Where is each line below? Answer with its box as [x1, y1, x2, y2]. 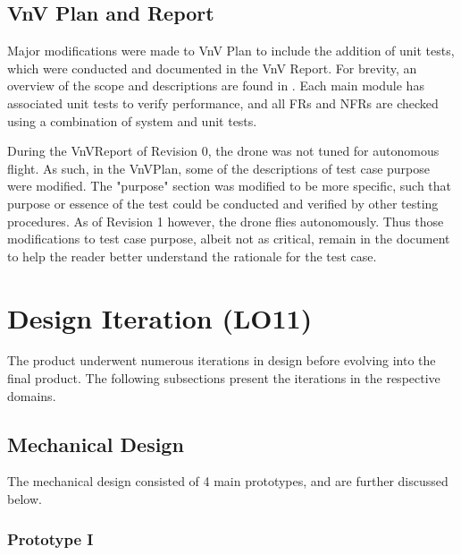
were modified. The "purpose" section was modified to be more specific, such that [7, 176, 452, 195]
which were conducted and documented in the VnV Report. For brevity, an [7, 58, 417, 77]
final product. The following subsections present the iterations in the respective [7, 369, 440, 388]
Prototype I [7, 527, 94, 550]
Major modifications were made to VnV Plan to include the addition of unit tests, [7, 41, 455, 60]
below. [7, 490, 42, 508]
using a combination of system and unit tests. [7, 111, 257, 130]
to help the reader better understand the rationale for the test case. [7, 246, 377, 265]
